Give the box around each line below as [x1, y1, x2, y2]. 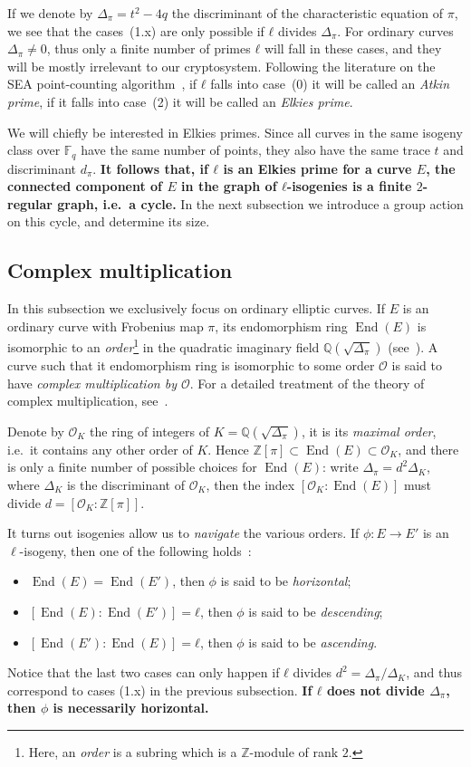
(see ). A [388, 338, 438, 357]
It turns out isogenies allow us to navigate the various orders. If [7, 523, 360, 542]
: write [322, 457, 359, 476]
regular [7, 194, 53, 213]
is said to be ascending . [248, 632, 378, 651]
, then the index [206, 475, 295, 494]
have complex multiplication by [7, 373, 177, 392]
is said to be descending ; [248, 601, 383, 620]
